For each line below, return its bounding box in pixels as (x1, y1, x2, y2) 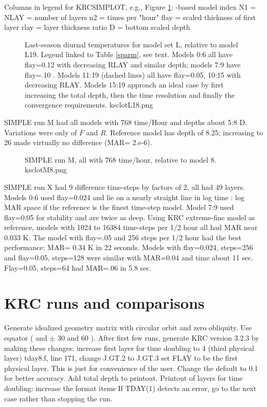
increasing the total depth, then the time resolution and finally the (25, 89, 235, 100)
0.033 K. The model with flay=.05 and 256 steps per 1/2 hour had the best (4, 232, 242, 242)
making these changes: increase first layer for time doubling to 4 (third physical (4, 342, 254, 353)
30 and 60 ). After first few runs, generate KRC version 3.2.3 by (57, 332, 259, 343)
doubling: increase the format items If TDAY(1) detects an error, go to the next (4, 382, 257, 393)
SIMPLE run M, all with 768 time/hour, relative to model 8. (25, 154, 217, 165)
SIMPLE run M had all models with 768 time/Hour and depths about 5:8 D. (4, 116, 247, 127)
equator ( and (4, 332, 47, 343)
